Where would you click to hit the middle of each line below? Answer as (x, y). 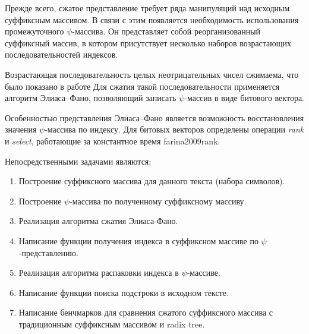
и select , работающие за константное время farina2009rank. (113, 141)
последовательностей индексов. (62, 54)
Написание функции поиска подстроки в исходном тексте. (124, 292)
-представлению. (48, 252)
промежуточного (34, 31)
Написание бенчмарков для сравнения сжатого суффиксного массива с (146, 312)
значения (21, 129)
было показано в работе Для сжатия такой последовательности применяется (142, 86)
